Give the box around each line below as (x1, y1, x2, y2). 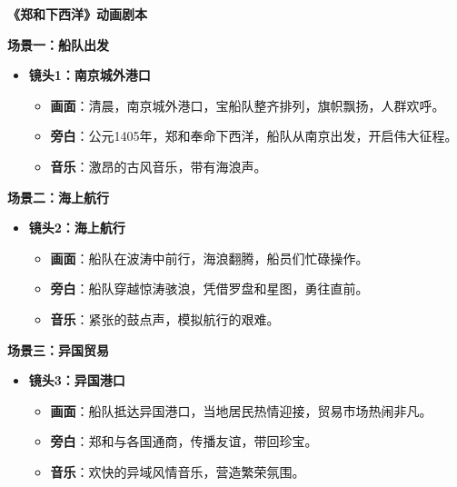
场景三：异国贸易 (7, 340, 109, 359)
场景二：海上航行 (7, 187, 109, 206)
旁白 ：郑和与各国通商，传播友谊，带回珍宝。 (50, 432, 318, 451)
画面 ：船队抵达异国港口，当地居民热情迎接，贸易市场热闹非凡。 (50, 401, 432, 420)
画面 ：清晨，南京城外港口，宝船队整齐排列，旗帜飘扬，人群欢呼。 (50, 95, 445, 114)
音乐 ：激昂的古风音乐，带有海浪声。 (50, 156, 267, 175)
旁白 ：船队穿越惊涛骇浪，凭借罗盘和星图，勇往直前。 (50, 279, 369, 298)
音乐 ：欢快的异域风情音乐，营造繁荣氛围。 (50, 462, 305, 481)
